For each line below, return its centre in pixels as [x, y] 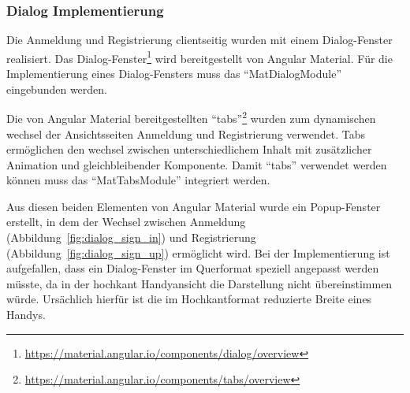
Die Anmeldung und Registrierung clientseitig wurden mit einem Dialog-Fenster [199, 40]
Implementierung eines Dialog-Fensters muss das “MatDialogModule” [174, 74]
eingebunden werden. [57, 89]
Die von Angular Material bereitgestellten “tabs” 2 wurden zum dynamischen [191, 117]
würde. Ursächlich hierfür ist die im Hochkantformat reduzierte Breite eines [189, 299]
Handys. [26, 315]
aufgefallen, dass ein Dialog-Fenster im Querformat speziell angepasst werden [193, 268]
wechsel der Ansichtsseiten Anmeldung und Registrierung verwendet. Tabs [186, 133]
